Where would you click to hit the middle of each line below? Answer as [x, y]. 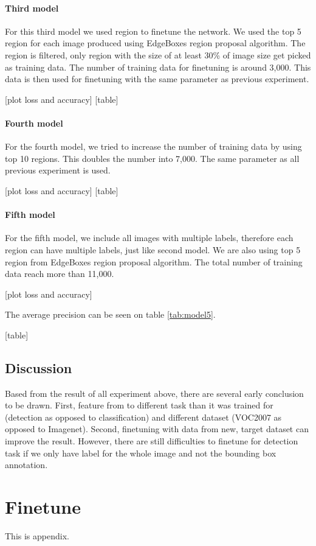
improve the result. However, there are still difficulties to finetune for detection [152, 441]
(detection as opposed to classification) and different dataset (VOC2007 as [143, 417]
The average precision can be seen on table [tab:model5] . [110, 314]
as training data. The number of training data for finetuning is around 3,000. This [158, 67]
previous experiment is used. [58, 170]
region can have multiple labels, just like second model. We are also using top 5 [153, 249]
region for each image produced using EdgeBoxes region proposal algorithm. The [155, 43]
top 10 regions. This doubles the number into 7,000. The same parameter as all [152, 158]
